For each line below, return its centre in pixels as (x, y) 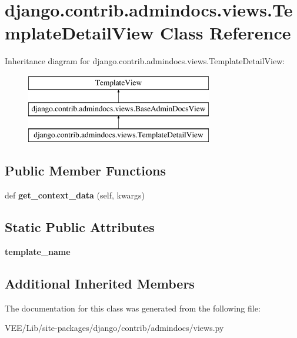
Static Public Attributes (80, 227)
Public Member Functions (85, 170)
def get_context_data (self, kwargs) (75, 195)
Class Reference (226, 33)
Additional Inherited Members (100, 283)
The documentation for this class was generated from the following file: (133, 308)
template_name (38, 251)
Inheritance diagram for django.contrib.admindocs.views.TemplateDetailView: (145, 61)
